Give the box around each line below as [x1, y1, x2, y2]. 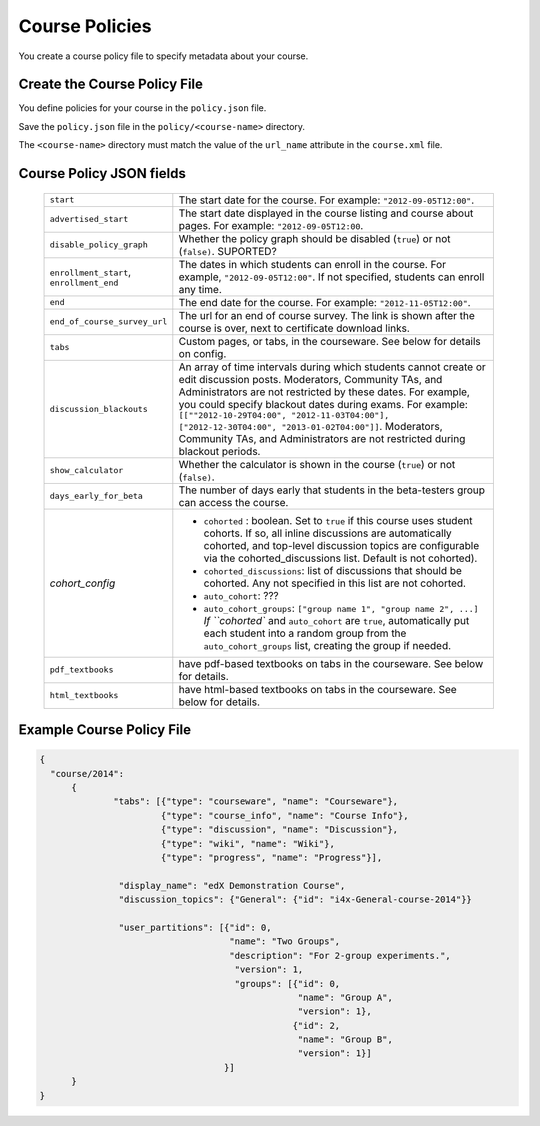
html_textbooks [49, 690, 119, 701]
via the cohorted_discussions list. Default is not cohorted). [203, 551, 478, 565]
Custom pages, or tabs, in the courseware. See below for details [178, 334, 482, 348]
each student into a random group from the [203, 626, 407, 640]
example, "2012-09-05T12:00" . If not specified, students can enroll [178, 270, 485, 284]
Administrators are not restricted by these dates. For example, [178, 385, 470, 399]
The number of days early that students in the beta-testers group [178, 483, 485, 497]
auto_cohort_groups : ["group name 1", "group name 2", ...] [203, 601, 479, 615]
